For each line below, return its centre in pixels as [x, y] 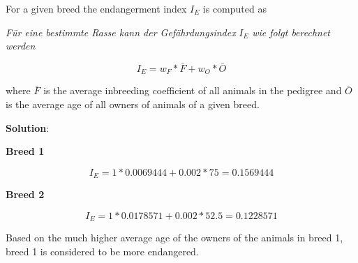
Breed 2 [25, 194]
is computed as [234, 8]
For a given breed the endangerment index [96, 8]
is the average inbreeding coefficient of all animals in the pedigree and [193, 90]
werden [21, 46]
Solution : [28, 127]
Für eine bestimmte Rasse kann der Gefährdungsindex [121, 32]
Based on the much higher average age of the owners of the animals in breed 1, [174, 238]
